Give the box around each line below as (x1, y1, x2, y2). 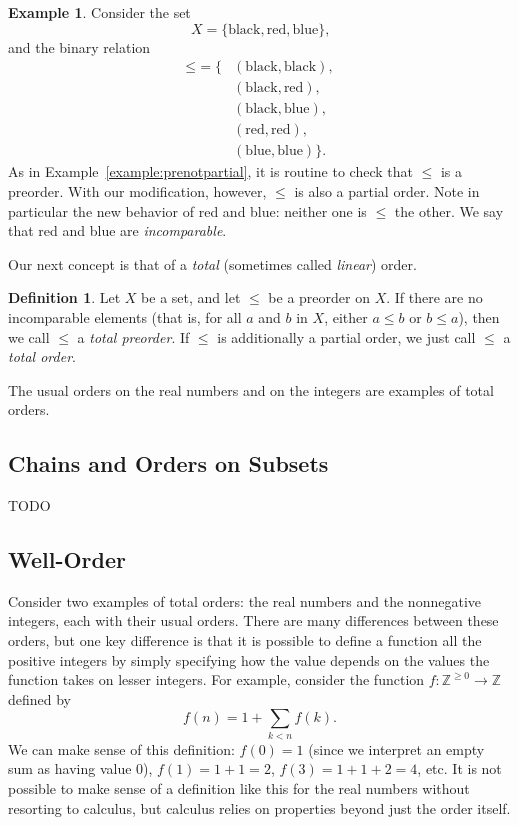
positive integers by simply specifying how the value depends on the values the (8, 649, 490, 670)
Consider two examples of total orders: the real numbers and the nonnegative (8, 590, 481, 611)
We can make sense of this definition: (8, 738, 235, 759)
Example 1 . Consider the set (8, 2, 191, 22)
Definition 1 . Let (8, 287, 121, 308)
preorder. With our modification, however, (8, 180, 267, 201)
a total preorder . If (77, 326, 190, 347)
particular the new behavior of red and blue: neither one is (8, 200, 367, 221)
